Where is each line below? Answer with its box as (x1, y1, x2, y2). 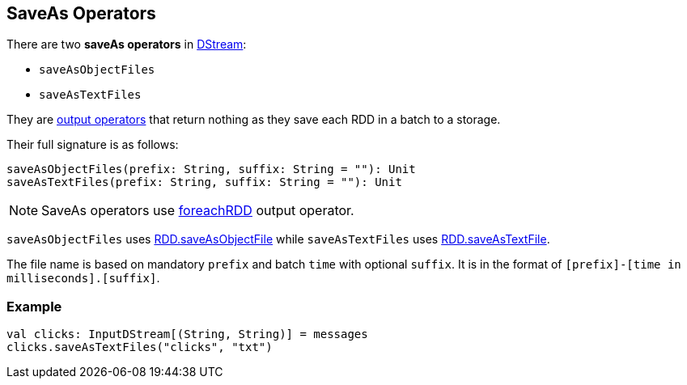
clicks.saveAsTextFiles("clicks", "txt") (6, 341, 273, 354)
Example (6, 298, 62, 315)
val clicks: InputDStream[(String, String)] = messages (6, 328, 368, 341)
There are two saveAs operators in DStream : (6, 37, 247, 52)
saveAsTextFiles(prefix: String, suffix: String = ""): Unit (6, 176, 402, 189)
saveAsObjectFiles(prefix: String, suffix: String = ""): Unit (6, 163, 416, 176)
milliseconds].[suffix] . (6, 271, 160, 286)
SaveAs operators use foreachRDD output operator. (41, 202, 354, 219)
